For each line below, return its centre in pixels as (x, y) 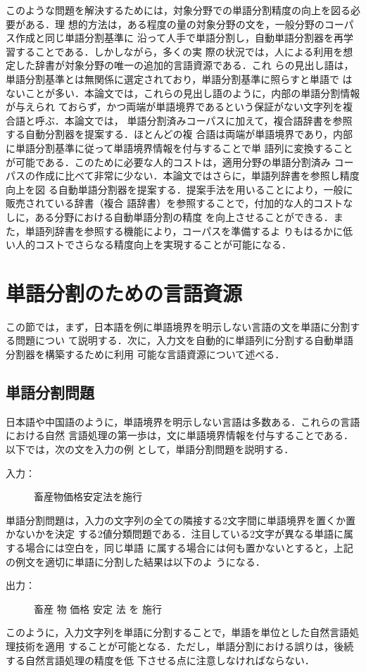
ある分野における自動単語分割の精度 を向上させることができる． (184, 216)
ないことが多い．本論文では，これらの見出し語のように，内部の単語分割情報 (183, 93)
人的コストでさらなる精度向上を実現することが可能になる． (153, 245)
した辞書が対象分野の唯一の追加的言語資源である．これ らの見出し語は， (184, 65)
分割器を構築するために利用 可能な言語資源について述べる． (145, 354)
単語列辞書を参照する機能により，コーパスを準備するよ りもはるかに (184, 230)
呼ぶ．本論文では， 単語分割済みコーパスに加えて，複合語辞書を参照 (194, 120)
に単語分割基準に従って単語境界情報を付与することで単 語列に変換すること (179, 147)
